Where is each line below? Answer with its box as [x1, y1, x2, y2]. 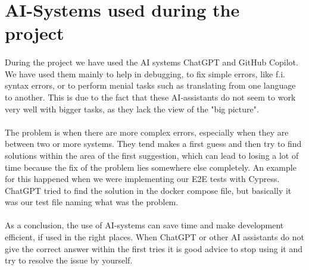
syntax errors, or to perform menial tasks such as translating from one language [5, 79, 296, 92]
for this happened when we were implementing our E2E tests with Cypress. [5, 172, 280, 185]
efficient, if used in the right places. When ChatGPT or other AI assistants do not [5, 231, 304, 243]
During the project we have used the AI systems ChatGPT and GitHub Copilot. [5, 56, 298, 68]
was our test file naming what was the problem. [5, 196, 179, 208]
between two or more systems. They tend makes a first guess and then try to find [5, 137, 302, 150]
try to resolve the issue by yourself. [5, 254, 133, 266]
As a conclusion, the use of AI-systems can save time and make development [5, 219, 284, 231]
